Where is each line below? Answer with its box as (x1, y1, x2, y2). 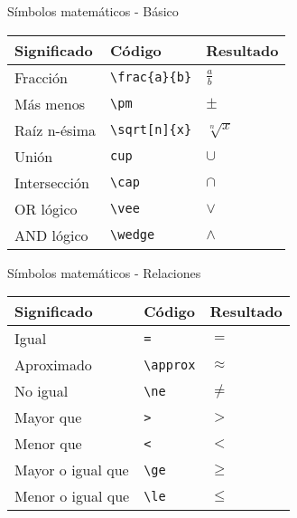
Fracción (14, 66, 68, 88)
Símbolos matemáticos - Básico (7, 2, 179, 20)
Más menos (14, 92, 85, 114)
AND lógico (14, 224, 88, 245)
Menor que (14, 433, 82, 455)
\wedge (110, 227, 155, 243)
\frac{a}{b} (110, 70, 192, 85)
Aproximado (14, 354, 92, 376)
